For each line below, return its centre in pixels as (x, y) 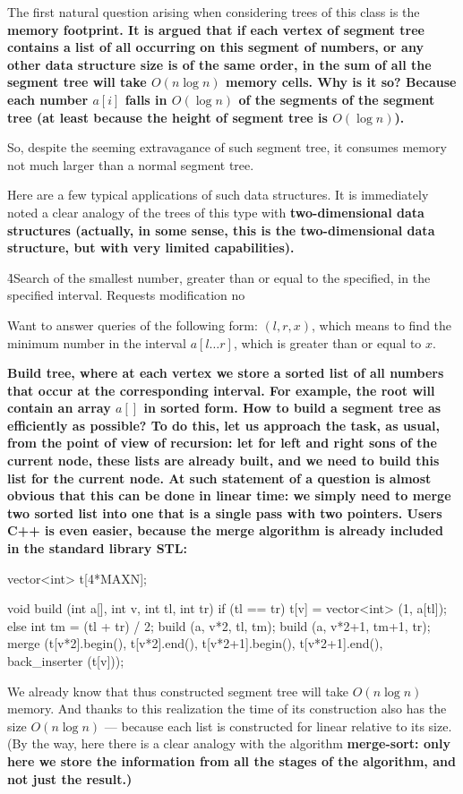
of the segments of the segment (337, 99)
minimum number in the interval (97, 342)
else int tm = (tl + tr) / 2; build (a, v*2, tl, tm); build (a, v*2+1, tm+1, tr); (219, 625)
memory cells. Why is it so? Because (341, 82)
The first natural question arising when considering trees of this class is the (214, 12)
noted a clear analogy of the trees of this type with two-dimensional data (216, 212)
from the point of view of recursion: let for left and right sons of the (222, 443)
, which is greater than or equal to (327, 342)
